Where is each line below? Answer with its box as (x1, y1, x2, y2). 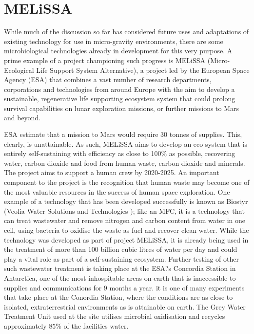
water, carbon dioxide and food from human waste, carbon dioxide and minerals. (4, 157, 245, 168)
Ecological (4, 65, 34, 75)
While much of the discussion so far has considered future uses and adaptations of (4, 26, 249, 37)
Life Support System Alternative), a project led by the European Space (36, 65, 250, 75)
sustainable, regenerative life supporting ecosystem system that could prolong (4, 93, 235, 104)
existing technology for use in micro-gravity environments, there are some (4, 36, 223, 46)
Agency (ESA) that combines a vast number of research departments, (4, 74, 212, 85)
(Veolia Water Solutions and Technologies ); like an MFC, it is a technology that (4, 205, 245, 216)
